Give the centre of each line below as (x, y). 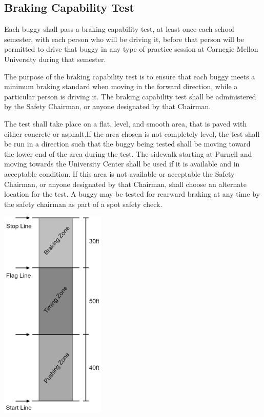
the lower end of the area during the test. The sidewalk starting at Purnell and (128, 153)
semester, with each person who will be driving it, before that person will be (124, 39)
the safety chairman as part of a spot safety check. (83, 204)
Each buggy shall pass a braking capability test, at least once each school (119, 29)
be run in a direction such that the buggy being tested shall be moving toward (127, 144)
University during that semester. (55, 59)
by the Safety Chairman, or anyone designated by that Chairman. (108, 106)
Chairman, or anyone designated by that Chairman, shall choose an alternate (125, 184)
